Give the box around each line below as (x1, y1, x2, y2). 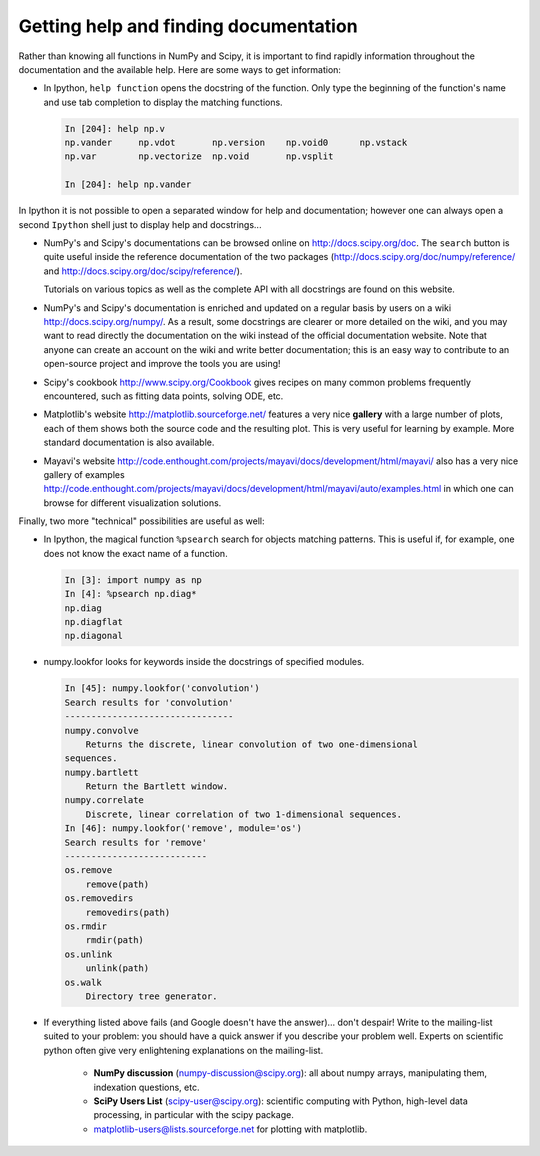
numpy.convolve (64, 725, 139, 736)
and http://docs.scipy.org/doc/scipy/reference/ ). (43, 265, 243, 277)
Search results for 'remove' (64, 836, 208, 848)
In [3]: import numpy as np (64, 574, 202, 585)
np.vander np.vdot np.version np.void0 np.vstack (64, 137, 408, 149)
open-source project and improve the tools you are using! (43, 358, 281, 370)
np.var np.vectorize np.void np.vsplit (64, 151, 334, 162)
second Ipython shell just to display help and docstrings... (18, 218, 262, 230)
